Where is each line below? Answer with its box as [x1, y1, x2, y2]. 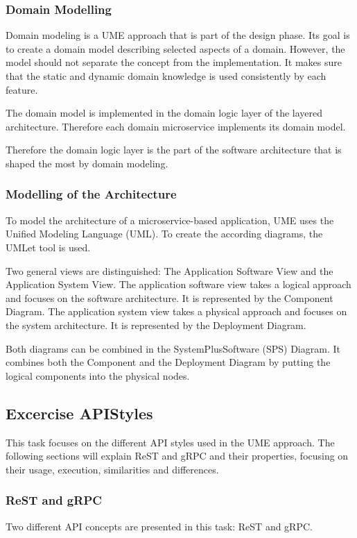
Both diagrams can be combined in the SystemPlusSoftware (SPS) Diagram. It [6, 341, 340, 355]
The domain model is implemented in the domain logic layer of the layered [6, 106, 323, 120]
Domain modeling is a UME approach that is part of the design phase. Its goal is [6, 28, 350, 42]
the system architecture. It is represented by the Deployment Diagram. [6, 317, 306, 332]
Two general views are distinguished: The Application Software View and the [6, 263, 333, 278]
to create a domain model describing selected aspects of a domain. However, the [6, 41, 345, 56]
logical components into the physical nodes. [6, 368, 190, 383]
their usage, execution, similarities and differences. [6, 462, 219, 476]
